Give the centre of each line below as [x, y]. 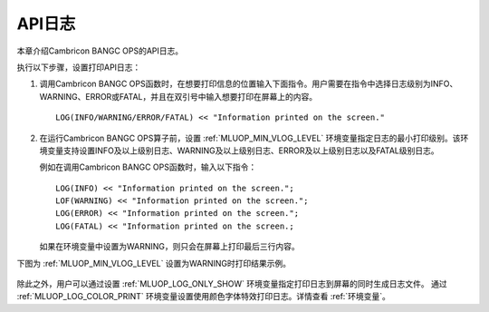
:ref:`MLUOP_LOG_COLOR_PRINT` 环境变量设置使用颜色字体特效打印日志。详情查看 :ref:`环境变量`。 [204, 297]
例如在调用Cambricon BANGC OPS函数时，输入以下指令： [148, 167]
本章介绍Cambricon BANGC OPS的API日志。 [100, 51]
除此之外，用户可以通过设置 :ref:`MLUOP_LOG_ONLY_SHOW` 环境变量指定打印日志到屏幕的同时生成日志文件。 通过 [232, 284]
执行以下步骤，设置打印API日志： [79, 67]
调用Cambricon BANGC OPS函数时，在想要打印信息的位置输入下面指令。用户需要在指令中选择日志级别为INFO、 [249, 84]
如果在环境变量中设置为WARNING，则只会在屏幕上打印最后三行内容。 [169, 247]
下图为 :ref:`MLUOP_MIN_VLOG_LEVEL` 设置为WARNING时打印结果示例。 [154, 263]
